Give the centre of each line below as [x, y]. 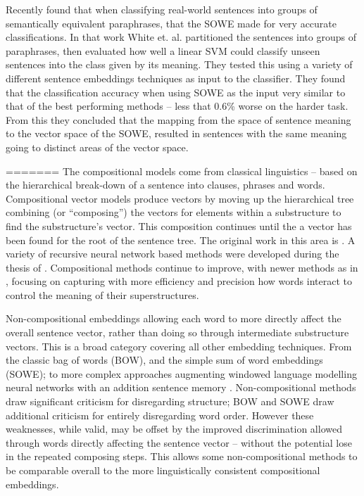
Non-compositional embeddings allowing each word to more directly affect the [174, 318]
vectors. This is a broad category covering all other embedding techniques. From [179, 346]
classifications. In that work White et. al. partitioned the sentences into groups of [181, 37]
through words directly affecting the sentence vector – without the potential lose [179, 442]
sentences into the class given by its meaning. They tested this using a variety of [179, 64]
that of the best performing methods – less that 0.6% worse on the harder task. [177, 106]
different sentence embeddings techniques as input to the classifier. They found [176, 78]
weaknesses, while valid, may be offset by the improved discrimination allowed [174, 429]
